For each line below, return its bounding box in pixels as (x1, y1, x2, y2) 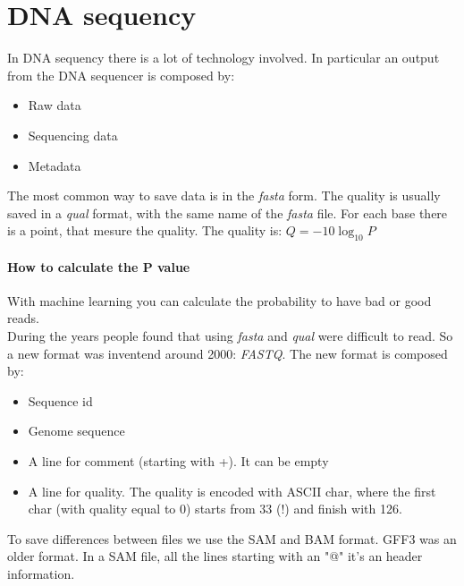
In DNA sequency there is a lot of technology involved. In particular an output (7, 48, 440, 67)
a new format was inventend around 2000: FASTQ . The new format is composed (7, 344, 448, 362)
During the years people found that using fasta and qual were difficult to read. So (7, 327, 453, 345)
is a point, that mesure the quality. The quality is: (7, 221, 283, 240)
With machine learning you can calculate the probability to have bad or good (7, 291, 432, 310)
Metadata (28, 156, 81, 174)
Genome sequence (28, 421, 125, 440)
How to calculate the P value (7, 257, 190, 276)
